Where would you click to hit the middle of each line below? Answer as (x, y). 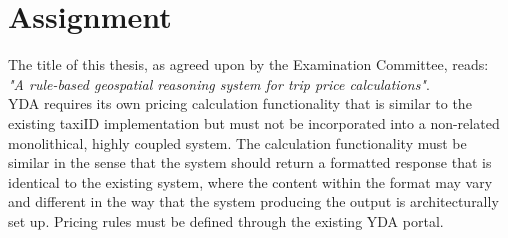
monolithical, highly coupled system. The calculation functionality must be (237, 142)
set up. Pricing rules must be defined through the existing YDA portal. (226, 220)
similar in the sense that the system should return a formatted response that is (250, 162)
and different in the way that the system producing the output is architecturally (253, 201)
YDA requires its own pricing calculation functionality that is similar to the (240, 103)
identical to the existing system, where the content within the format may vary (250, 181)
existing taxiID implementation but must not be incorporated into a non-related (254, 122)
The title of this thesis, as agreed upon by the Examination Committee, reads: (248, 64)
